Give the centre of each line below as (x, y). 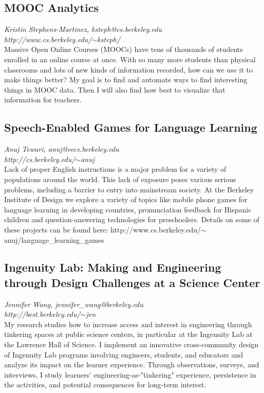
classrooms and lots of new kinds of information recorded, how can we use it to (128, 69)
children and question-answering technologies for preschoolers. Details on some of (132, 219)
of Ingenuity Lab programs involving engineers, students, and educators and (124, 354)
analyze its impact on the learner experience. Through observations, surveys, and (132, 364)
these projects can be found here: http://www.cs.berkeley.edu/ (103, 229)
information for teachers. (43, 100)
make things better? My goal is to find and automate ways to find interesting (126, 79)
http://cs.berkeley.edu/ (40, 159)
